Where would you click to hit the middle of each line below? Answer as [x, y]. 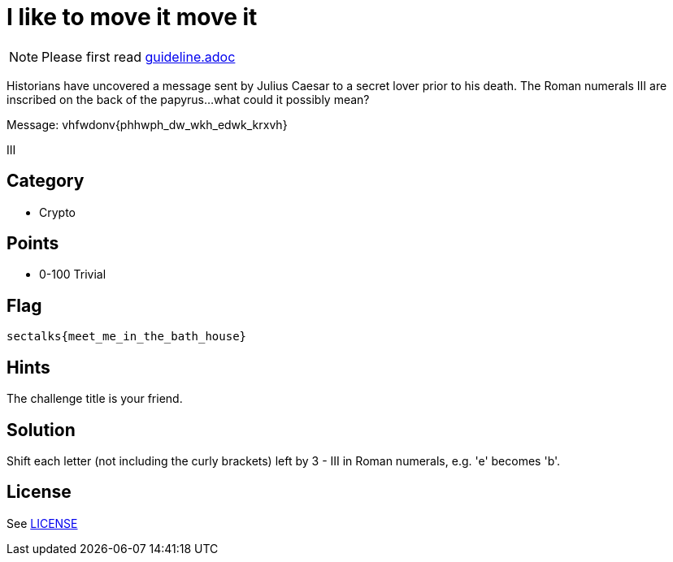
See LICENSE [42, 523]
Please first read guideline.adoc [139, 56]
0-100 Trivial [73, 275]
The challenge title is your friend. [95, 399]
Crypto [57, 212]
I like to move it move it [132, 17]
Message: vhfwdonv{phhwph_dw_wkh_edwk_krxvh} [147, 124]
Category [46, 181]
